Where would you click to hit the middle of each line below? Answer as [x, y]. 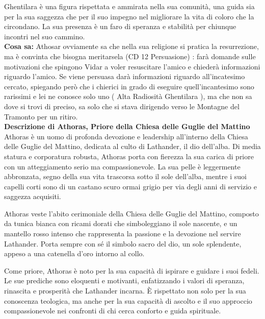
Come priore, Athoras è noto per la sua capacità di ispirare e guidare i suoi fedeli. [132, 270]
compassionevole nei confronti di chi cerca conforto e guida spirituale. [113, 311]
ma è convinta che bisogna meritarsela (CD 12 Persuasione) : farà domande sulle [130, 56]
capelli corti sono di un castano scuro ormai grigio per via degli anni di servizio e [130, 186]
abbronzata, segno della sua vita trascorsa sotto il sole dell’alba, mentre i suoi [125, 176]
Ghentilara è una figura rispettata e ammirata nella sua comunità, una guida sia [129, 6]
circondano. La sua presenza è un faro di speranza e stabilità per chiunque [120, 26]
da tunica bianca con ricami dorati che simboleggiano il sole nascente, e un [121, 223]
